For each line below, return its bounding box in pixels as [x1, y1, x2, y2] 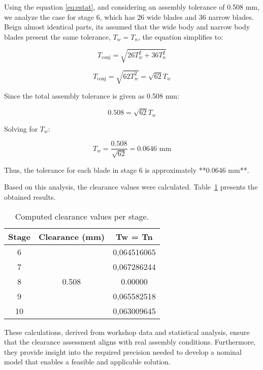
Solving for [4, 123, 38, 134]
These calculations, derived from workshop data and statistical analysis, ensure [4, 326, 250, 337]
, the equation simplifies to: [138, 31, 223, 42]
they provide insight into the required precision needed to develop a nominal [4, 346, 242, 357]
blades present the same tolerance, [4, 31, 111, 42]
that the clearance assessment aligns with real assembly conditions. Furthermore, [4, 336, 256, 347]
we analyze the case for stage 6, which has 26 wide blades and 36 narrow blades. [4, 11, 254, 22]
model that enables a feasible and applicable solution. [4, 356, 171, 367]
